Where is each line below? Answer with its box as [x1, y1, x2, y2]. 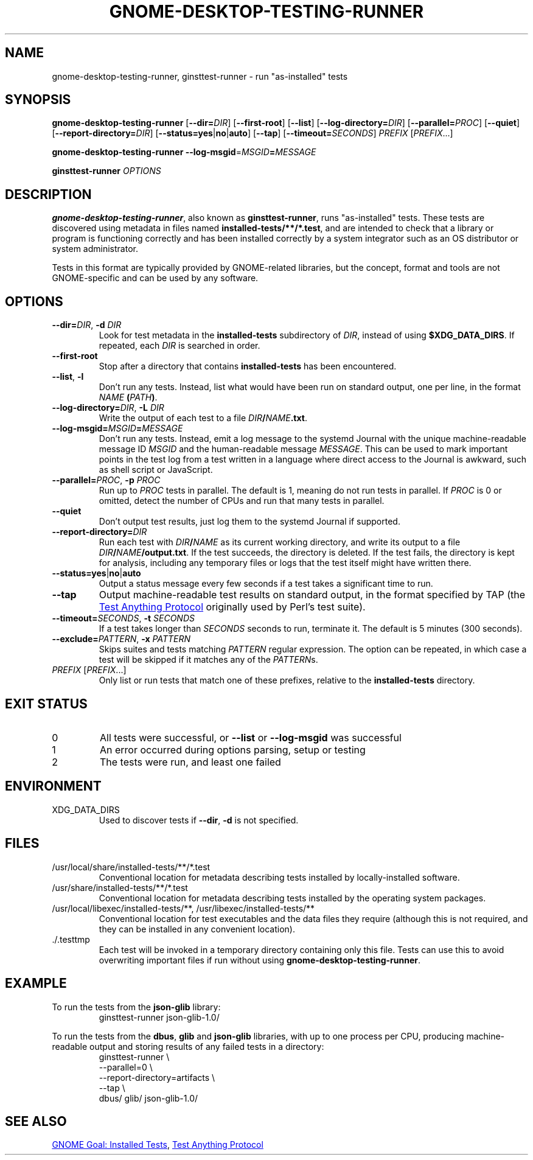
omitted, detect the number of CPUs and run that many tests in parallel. [99, 495, 385, 506]
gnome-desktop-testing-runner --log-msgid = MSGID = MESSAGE [52, 147, 316, 158]
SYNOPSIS [5, 92, 71, 108]
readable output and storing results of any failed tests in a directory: [52, 1041, 324, 1052]
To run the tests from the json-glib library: [52, 1001, 221, 1012]
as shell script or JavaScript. [99, 464, 213, 475]
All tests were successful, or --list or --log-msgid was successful [99, 731, 402, 744]
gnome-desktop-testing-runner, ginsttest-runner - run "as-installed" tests [52, 71, 348, 82]
